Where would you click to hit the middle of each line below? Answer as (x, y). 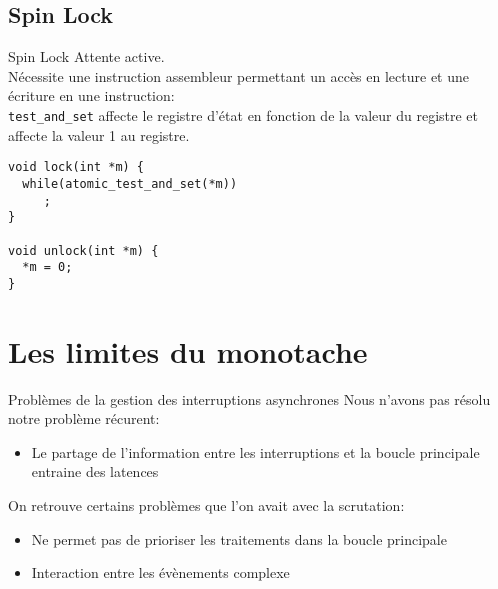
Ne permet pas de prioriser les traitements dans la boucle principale (239, 538)
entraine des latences (95, 471)
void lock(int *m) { (76, 167)
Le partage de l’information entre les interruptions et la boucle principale (255, 451)
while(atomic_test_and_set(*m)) (130, 183)
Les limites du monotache (188, 350)
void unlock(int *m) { (83, 250)
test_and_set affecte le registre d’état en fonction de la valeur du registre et (243, 114)
